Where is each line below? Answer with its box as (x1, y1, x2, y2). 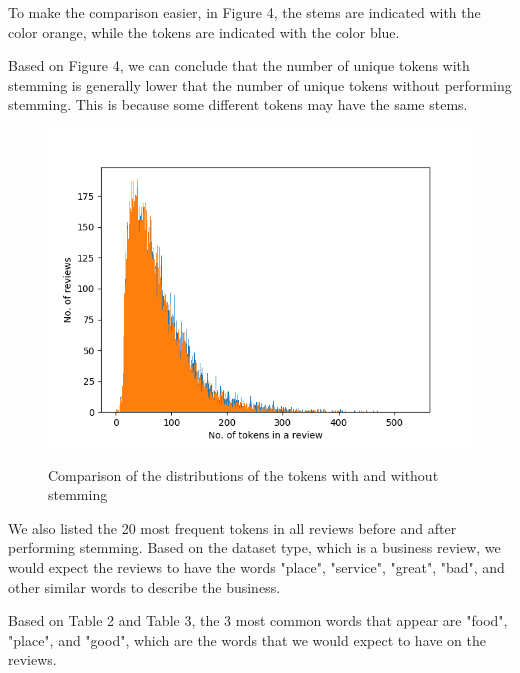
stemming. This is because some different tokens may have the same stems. (8, 94, 468, 115)
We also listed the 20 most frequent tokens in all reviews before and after (8, 517, 457, 538)
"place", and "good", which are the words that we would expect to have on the (8, 629, 487, 650)
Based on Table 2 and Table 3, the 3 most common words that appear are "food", (8, 610, 508, 631)
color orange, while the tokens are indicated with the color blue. (8, 21, 400, 42)
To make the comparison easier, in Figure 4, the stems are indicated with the (8, 2, 481, 22)
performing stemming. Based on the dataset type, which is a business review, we (8, 537, 501, 558)
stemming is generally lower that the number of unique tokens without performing (8, 74, 512, 95)
